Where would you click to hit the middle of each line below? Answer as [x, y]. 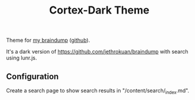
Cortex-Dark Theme [99, 10]
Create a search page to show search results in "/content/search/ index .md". [98, 91]
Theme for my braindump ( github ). [48, 40]
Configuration [32, 76]
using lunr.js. [22, 58]
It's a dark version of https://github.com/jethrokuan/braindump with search [97, 52]
